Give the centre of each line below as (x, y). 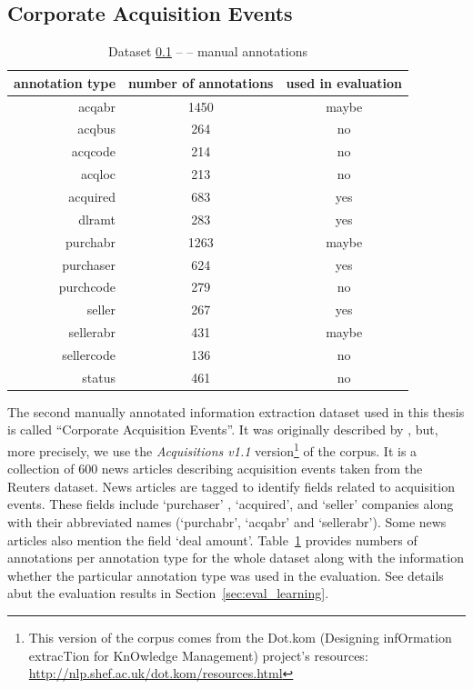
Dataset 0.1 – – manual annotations (208, 51)
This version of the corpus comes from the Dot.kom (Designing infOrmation (240, 638)
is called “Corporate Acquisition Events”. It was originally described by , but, (223, 429)
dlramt (97, 219)
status (99, 377)
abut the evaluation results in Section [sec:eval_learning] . (168, 593)
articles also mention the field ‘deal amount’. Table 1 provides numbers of (212, 539)
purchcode (87, 287)
